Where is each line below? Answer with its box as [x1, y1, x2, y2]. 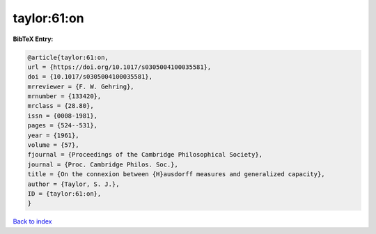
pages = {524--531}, [27, 122, 97, 130]
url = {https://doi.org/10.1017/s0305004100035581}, [27, 63, 212, 71]
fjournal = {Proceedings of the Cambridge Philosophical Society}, [27, 150, 263, 159]
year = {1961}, [27, 131, 79, 139]
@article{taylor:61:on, [27, 53, 109, 61]
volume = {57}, [27, 141, 79, 149]
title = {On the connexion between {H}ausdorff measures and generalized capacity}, [27, 171, 325, 178]
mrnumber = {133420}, [27, 93, 102, 100]
